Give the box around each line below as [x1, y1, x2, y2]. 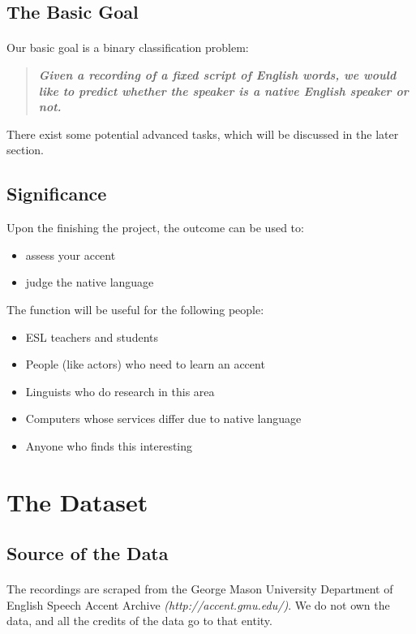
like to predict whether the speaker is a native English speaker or [38, 82, 409, 99]
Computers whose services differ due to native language [25, 410, 302, 427]
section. [6, 141, 44, 158]
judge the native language [25, 274, 154, 291]
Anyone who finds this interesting [25, 437, 193, 454]
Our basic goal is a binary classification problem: [6, 39, 249, 56]
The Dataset [6, 485, 148, 518]
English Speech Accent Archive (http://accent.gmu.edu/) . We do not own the [6, 596, 390, 613]
